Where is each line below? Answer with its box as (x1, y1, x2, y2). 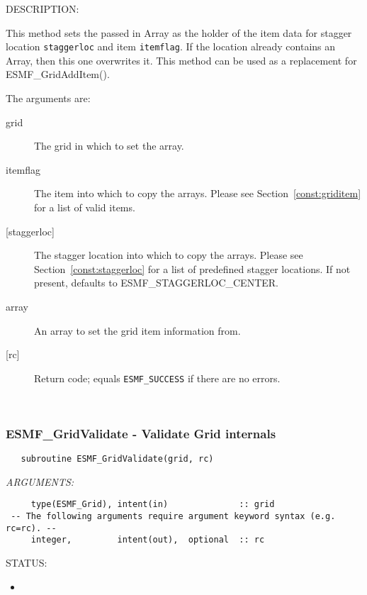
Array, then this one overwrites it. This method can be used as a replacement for (6, 52, 357, 67)
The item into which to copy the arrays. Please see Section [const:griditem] (34, 186, 361, 201)
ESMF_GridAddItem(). (6, 67, 110, 82)
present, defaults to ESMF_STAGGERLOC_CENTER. (34, 275, 278, 290)
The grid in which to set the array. (34, 138, 184, 153)
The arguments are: (6, 91, 91, 106)
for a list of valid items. (34, 200, 135, 214)
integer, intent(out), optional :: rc (30, 535, 265, 545)
